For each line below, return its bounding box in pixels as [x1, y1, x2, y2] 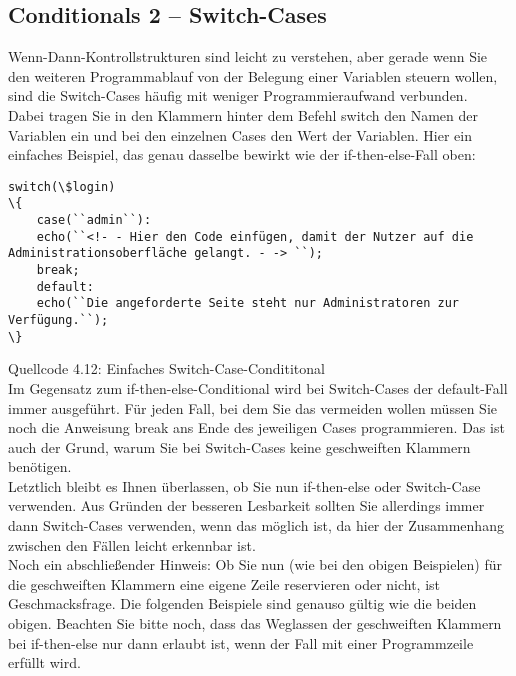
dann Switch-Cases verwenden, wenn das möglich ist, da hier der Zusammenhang [8, 515, 504, 536]
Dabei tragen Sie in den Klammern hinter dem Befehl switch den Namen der [8, 104, 478, 125]
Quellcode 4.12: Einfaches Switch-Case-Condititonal [8, 358, 325, 379]
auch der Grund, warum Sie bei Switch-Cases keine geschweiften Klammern [8, 436, 471, 457]
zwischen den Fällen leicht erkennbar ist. [8, 534, 256, 555]
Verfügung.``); [8, 313, 109, 328]
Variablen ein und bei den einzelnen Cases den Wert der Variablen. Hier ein [8, 124, 472, 145]
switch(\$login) [8, 179, 116, 194]
